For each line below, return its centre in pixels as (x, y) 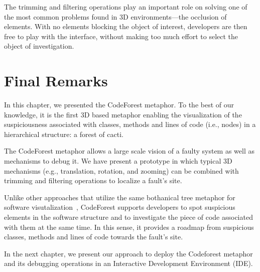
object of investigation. (39, 46)
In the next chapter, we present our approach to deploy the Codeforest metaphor (128, 253)
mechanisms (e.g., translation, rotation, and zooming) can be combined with (121, 170)
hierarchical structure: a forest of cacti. (64, 134)
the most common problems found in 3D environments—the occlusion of (115, 16)
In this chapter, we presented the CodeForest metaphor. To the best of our (119, 105)
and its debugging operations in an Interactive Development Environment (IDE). (128, 263)
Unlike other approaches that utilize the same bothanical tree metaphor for (120, 197)
